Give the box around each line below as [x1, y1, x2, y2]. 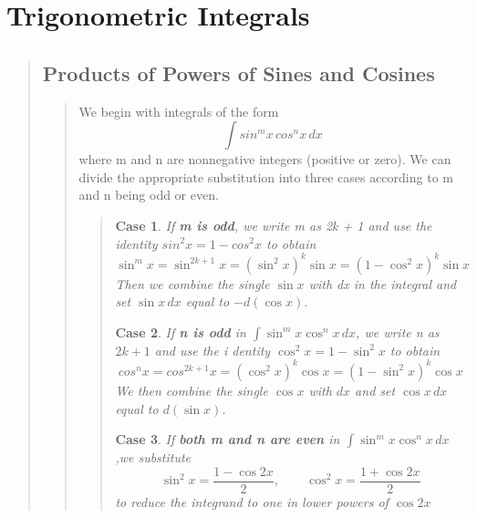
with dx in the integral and [308, 274, 457, 293]
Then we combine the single [115, 274, 270, 293]
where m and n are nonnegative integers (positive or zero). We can [78, 150, 451, 169]
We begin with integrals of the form [78, 101, 279, 120]
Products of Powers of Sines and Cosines [42, 58, 435, 87]
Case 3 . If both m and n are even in [115, 430, 340, 449]
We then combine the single [115, 380, 268, 399]
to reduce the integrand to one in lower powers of [115, 492, 389, 511]
